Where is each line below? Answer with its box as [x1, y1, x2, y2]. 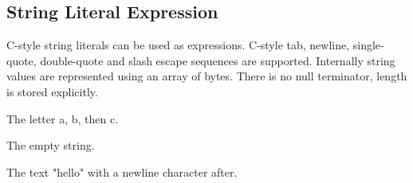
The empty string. [6, 137, 95, 154]
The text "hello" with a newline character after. [6, 163, 238, 180]
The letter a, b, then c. [6, 110, 119, 127]
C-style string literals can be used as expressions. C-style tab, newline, [6, 37, 350, 53]
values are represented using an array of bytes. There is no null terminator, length [6, 68, 407, 84]
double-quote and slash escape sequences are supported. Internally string [40, 52, 395, 68]
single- [352, 37, 384, 53]
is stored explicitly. [6, 83, 98, 99]
